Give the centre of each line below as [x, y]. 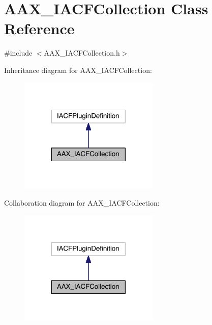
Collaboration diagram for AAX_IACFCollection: [82, 202]
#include [18, 53]
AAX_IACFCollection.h [82, 53]
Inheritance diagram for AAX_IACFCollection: [78, 70]
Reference [39, 28]
